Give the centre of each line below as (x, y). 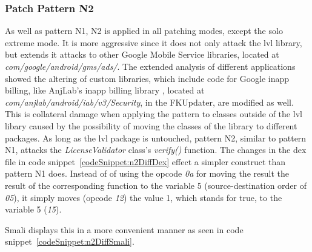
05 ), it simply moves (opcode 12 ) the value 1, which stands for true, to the (144, 197)
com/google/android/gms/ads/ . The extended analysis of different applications (150, 66)
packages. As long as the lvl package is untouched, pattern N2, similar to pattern (156, 138)
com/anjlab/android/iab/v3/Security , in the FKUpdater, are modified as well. (149, 102)
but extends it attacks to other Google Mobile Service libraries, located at (142, 54)
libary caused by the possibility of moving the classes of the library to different (151, 125)
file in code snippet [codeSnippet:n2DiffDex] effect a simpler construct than (145, 161)
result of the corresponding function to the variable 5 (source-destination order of (156, 185)
